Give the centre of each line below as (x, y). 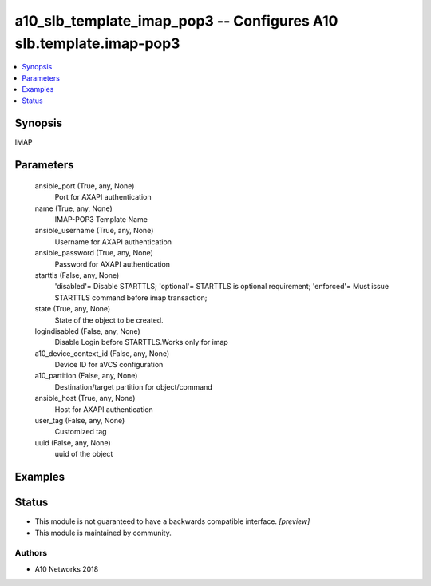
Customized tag (81, 432)
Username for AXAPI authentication (113, 242)
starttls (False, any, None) (77, 275)
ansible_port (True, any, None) (85, 186)
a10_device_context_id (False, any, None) (102, 353)
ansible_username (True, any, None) (94, 231)
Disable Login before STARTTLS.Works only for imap (142, 342)
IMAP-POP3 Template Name (101, 219)
